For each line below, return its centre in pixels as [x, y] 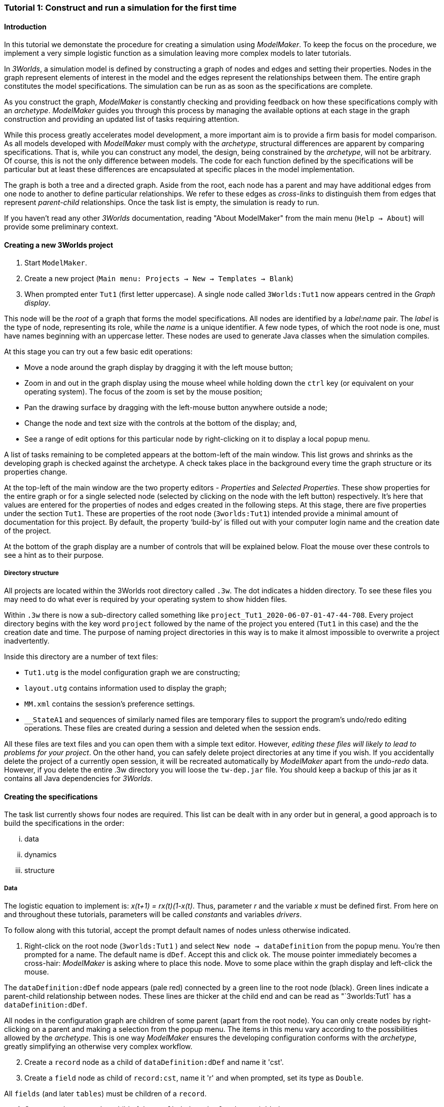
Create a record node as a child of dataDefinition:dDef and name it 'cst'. [154, 1062]
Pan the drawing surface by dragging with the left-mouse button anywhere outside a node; [176, 408]
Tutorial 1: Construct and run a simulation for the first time [120, 8]
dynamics [41, 855]
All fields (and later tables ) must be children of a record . [105, 1094]
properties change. [36, 472]
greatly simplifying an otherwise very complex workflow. [98, 1047]
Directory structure [32, 573]
